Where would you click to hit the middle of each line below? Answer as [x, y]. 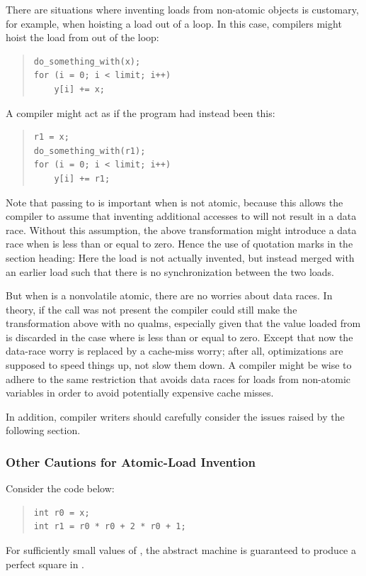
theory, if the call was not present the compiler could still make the [151, 309]
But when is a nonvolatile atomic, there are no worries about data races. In [169, 295]
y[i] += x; [80, 89]
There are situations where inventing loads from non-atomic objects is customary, [182, 9]
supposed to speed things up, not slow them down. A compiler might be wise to [179, 365]
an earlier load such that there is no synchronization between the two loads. [170, 271]
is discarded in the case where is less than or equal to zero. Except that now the [179, 337]
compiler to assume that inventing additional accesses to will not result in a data [181, 216]
